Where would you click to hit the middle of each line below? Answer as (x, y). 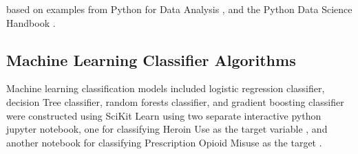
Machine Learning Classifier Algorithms (151, 59)
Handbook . (31, 22)
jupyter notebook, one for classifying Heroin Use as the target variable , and (167, 129)
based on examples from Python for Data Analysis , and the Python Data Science (179, 9)
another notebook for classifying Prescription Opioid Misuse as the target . (164, 142)
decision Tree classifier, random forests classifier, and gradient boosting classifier (175, 101)
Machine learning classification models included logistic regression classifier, (166, 88)
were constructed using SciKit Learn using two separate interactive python (164, 115)
